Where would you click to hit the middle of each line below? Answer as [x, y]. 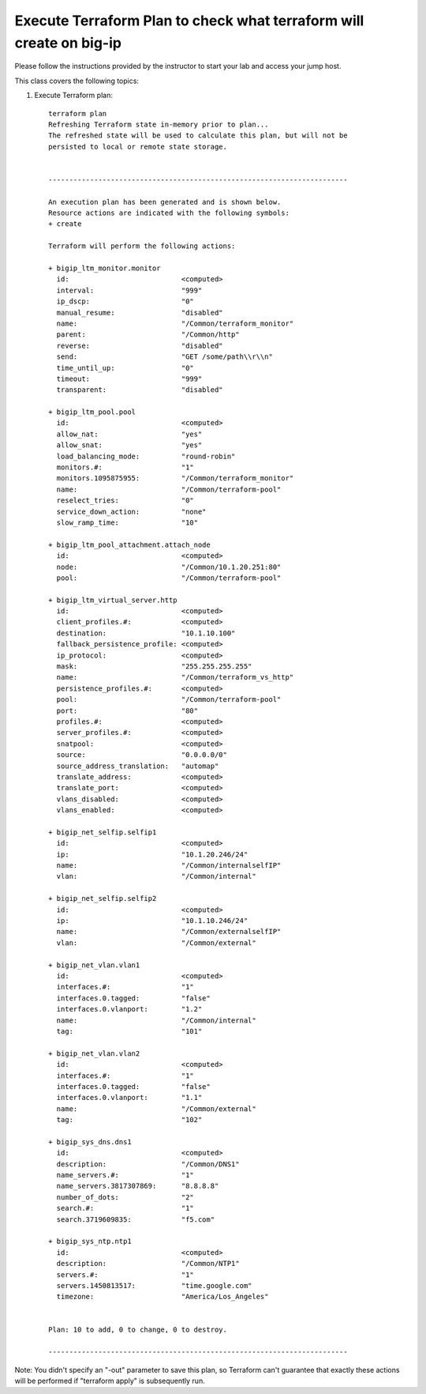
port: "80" [127, 710]
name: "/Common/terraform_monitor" [175, 323]
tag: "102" [129, 1120]
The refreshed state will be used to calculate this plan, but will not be [198, 136]
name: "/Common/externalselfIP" [169, 932]
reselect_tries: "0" [125, 501]
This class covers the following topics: [77, 81]
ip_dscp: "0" [125, 301]
